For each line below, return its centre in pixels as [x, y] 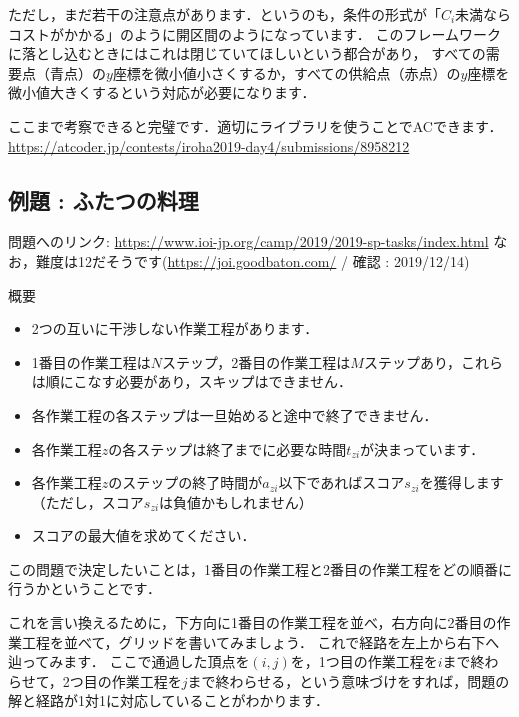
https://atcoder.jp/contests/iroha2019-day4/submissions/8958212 [209, 145]
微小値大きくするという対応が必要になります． [162, 92]
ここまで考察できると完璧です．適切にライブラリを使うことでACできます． [255, 125]
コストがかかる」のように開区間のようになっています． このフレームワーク [254, 33]
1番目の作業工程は [91, 361]
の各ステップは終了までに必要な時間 [227, 448]
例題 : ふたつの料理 [103, 199]
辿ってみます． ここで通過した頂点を [129, 661]
